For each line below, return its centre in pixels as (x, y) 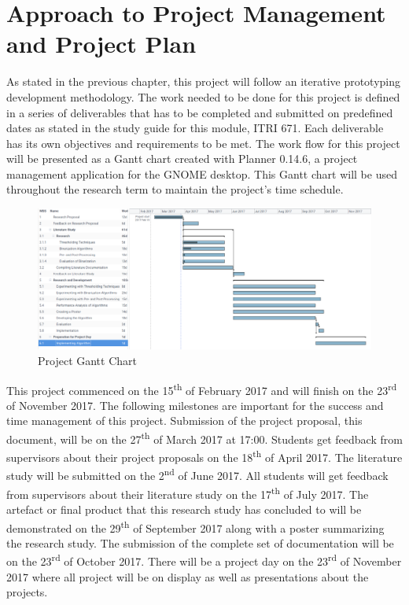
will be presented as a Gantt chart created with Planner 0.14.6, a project (182, 159)
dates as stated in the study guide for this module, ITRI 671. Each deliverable (195, 128)
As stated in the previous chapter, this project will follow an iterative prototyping (204, 81)
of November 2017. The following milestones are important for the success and (195, 405)
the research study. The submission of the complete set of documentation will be (200, 542)
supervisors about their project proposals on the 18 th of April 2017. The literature (204, 456)
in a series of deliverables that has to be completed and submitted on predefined (200, 112)
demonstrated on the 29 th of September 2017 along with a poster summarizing (195, 526)
